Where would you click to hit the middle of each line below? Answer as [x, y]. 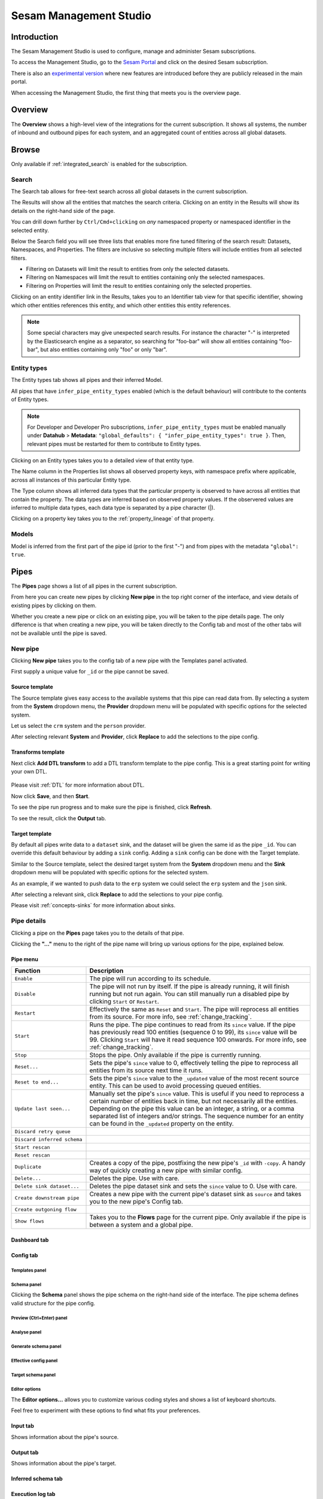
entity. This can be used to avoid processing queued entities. [175, 1086]
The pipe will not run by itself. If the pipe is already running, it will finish [189, 986]
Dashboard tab [30, 1240]
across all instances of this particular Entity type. [71, 480]
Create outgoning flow [46, 1209]
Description [106, 971]
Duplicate [28, 1167]
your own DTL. [29, 772]
